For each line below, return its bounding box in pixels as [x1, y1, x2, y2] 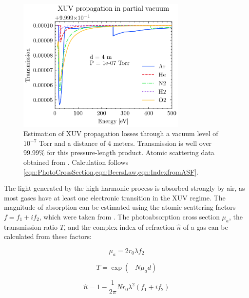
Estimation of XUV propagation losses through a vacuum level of [23, 128, 218, 139]
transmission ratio [4, 221, 57, 232]
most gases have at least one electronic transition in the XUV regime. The [4, 192, 226, 202]
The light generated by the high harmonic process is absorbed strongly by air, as [4, 183, 245, 193]
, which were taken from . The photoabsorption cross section [39, 212, 220, 222]
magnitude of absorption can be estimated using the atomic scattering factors [4, 202, 236, 212]
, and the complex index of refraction [63, 221, 175, 232]
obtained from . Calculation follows [23, 157, 129, 167]
